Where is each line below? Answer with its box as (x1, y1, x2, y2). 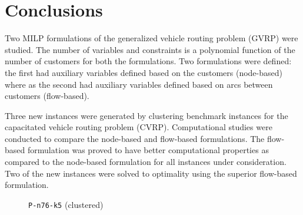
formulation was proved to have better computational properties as (27, 144, 269, 156)
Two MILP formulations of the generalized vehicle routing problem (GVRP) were (5, 32, 298, 44)
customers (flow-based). (5, 90, 89, 102)
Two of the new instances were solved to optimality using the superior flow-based (5, 167, 297, 179)
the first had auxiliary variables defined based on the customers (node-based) (5, 66, 282, 78)
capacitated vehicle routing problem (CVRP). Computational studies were (5, 121, 272, 133)
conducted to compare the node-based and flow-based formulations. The (5, 132, 265, 144)
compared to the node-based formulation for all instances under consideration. (5, 156, 287, 168)
